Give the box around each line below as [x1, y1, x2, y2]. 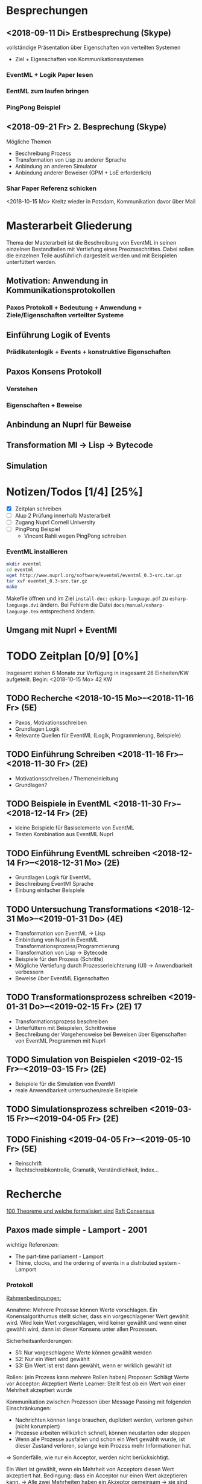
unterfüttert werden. [6, 258, 57, 265]
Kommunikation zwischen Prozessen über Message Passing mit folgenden [6, 1398, 192, 1405]
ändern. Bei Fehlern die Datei [40, 601, 113, 608]
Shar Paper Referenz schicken [6, 184, 97, 193]
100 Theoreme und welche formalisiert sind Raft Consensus [6, 1207, 155, 1215]
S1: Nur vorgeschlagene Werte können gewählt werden [14, 1348, 152, 1356]
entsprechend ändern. [40, 607, 95, 615]
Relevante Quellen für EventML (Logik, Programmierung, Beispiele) [14, 731, 181, 739]
